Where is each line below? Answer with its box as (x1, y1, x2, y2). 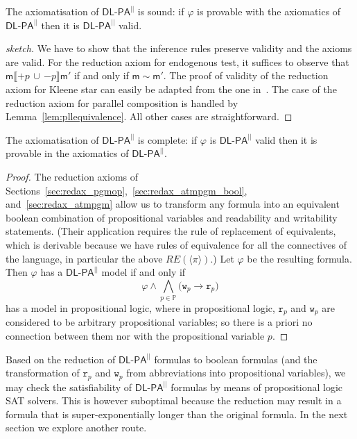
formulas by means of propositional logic (171, 379, 343, 394)
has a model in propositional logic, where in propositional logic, (6, 301, 275, 315)
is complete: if (137, 132, 198, 147)
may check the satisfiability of (6, 379, 132, 394)
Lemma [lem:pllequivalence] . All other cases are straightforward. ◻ (6, 109, 293, 124)
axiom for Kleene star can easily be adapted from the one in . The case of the (6, 81, 337, 96)
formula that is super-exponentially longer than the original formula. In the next (6, 406, 348, 421)
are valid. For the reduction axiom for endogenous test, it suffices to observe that (6, 54, 349, 69)
